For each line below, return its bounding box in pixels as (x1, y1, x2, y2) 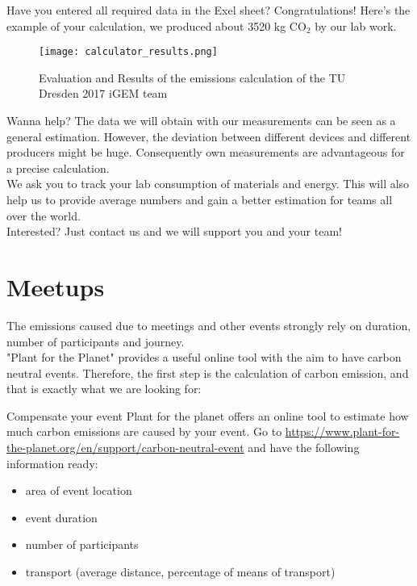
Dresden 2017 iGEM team (39, 85, 168, 102)
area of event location (25, 482, 132, 499)
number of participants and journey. (6, 333, 185, 350)
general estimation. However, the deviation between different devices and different (6, 128, 411, 144)
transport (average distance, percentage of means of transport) (25, 563, 336, 580)
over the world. (6, 207, 81, 224)
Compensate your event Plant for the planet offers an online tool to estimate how (6, 407, 409, 424)
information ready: (6, 454, 98, 471)
